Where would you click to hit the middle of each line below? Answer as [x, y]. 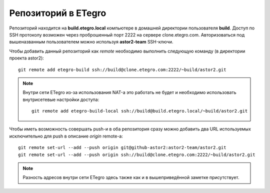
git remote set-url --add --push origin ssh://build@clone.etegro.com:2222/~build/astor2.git [137, 154]
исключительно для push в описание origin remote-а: [66, 136]
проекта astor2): [27, 58]
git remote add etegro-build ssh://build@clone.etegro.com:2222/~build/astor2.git [122, 69]
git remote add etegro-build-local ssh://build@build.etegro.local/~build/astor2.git [140, 111]
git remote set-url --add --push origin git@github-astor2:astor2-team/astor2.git [122, 148]
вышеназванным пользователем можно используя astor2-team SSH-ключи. [91, 42]
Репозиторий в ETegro [58, 13]
